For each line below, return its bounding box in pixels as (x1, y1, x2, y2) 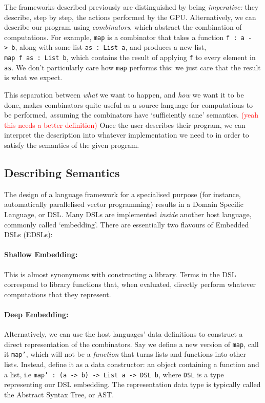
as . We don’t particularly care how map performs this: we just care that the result (4, 62, 261, 72)
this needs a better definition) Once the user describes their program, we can (4, 119, 246, 130)
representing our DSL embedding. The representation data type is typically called (4, 379, 261, 390)
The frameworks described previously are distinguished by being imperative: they (4, 2, 259, 12)
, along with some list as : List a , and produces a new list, (15, 42, 207, 52)
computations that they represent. (4, 289, 111, 299)
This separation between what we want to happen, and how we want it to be (4, 89, 244, 100)
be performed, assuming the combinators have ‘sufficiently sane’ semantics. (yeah (4, 109, 259, 120)
